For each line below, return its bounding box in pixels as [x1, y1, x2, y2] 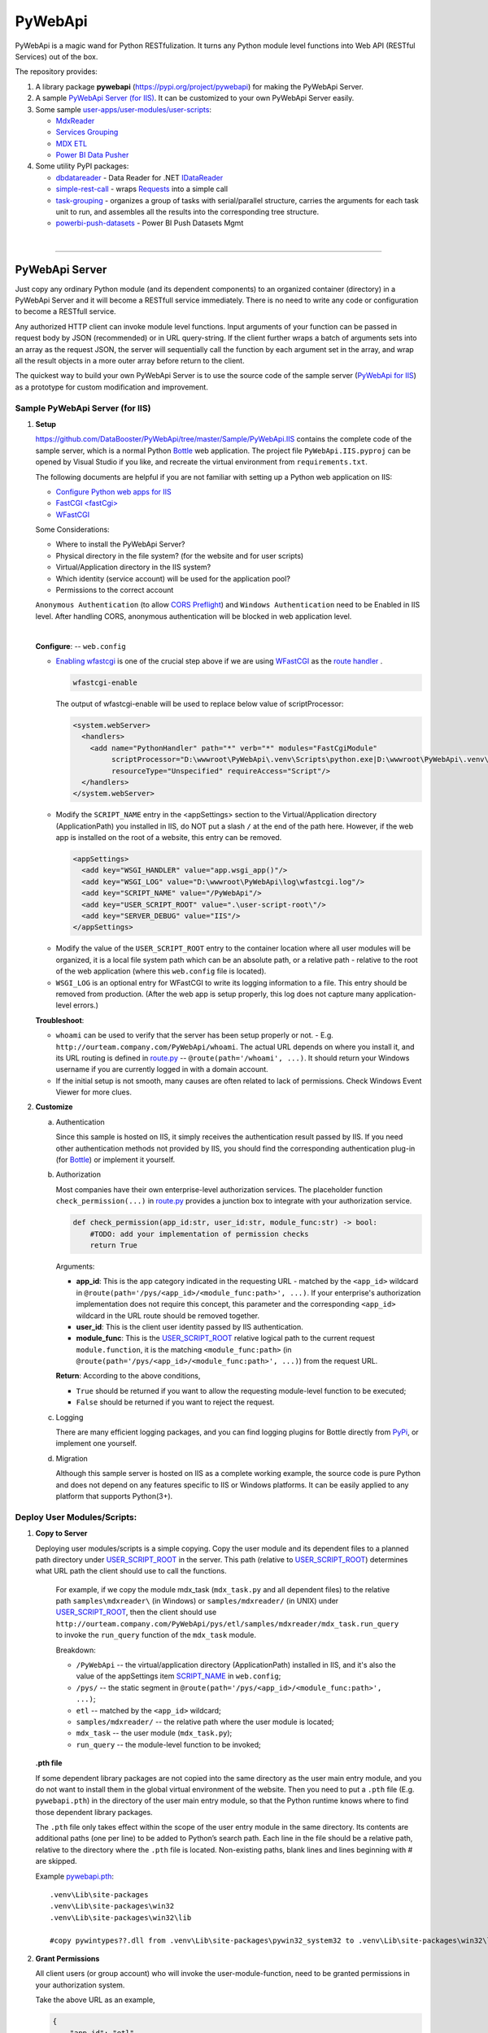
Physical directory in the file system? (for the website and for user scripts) [55, 551, 304, 560]
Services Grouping [55, 127, 119, 137]
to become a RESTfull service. [15, 307, 117, 316]
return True [89, 1240, 138, 1250]
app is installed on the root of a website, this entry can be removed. [55, 833, 282, 842]
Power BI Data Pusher [55, 150, 129, 160]
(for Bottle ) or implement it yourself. [55, 1155, 176, 1165]
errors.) [73, 1000, 99, 1010]
